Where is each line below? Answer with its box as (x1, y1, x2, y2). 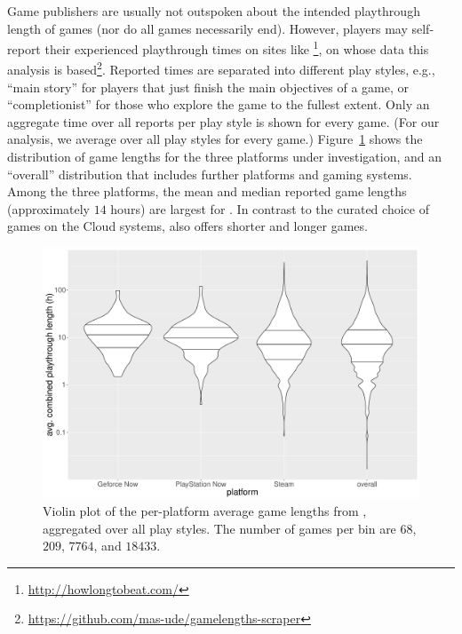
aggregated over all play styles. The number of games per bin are (43, 519, 396, 537)
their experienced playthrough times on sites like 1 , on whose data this (44, 37, 429, 58)
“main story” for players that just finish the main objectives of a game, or (7, 77, 410, 96)
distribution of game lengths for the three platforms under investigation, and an (7, 147, 442, 166)
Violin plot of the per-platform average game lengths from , (43, 502, 367, 520)
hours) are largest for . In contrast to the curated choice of (110, 199, 429, 218)
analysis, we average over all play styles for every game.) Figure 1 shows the (7, 130, 423, 148)
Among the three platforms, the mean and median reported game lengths (7, 182, 407, 201)
